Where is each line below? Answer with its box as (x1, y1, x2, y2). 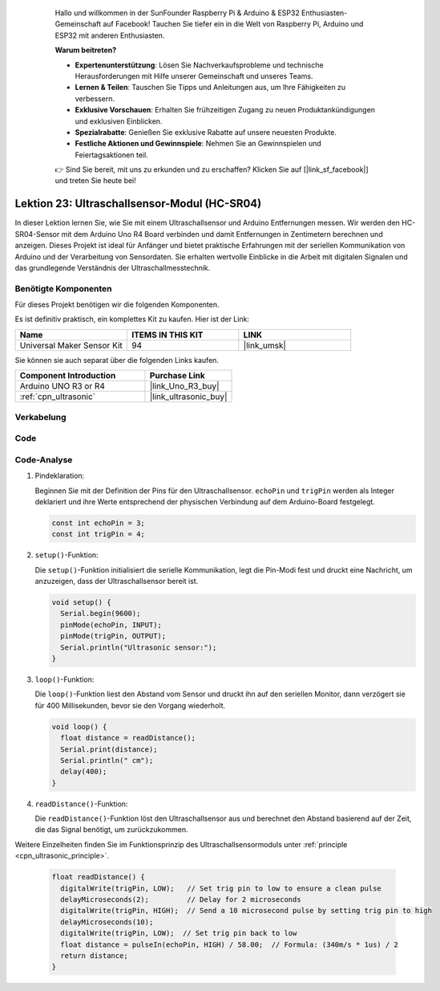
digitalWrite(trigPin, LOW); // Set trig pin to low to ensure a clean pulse (60, 883, 382, 893)
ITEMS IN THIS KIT (131, 329, 204, 341)
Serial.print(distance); (60, 744, 158, 754)
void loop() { (51, 722, 107, 731)
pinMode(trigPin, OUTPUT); (60, 631, 167, 641)
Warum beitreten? (54, 45, 117, 55)
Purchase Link (149, 370, 206, 381)
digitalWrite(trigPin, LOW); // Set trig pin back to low (60, 928, 297, 938)
